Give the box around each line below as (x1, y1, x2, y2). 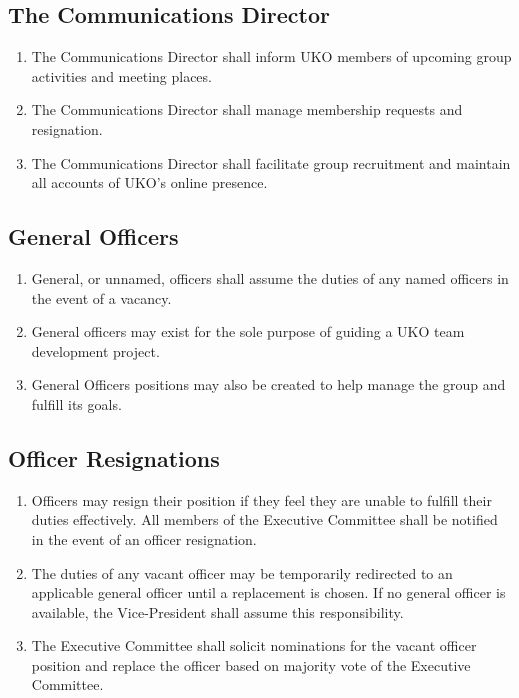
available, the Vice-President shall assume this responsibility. (31, 601, 404, 622)
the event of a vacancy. (31, 287, 172, 308)
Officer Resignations (8, 442, 220, 473)
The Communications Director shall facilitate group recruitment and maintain (31, 152, 511, 173)
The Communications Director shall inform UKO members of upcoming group (31, 46, 512, 67)
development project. (31, 340, 160, 361)
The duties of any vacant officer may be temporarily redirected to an (31, 562, 453, 583)
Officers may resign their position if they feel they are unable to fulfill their (31, 489, 492, 510)
